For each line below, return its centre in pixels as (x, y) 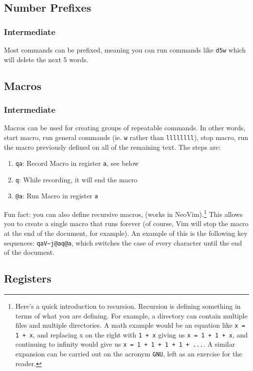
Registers (28, 278)
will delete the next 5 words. (46, 59)
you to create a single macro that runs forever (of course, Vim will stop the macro (126, 223)
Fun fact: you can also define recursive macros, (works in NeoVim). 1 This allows (123, 213)
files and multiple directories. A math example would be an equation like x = (130, 325)
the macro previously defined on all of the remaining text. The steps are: (112, 147)
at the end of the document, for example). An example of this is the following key (126, 233)
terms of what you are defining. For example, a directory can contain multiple (131, 315)
